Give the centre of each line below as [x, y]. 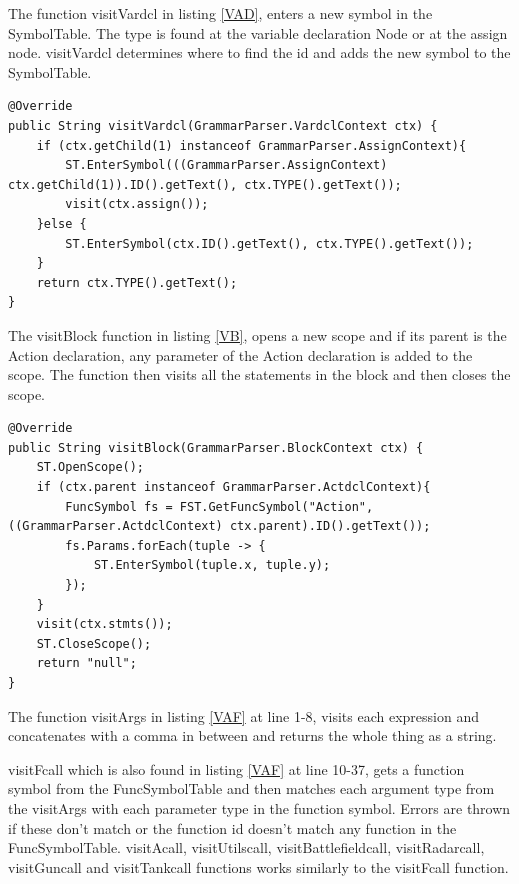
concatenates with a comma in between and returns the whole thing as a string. [252, 735]
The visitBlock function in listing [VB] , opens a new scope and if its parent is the [257, 334]
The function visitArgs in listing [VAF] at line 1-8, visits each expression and [244, 715]
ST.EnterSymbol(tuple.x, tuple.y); [212, 565]
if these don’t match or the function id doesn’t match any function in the [232, 827]
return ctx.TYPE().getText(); [137, 282]
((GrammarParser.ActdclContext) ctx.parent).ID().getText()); [219, 526]
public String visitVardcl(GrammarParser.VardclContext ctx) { [223, 125]
